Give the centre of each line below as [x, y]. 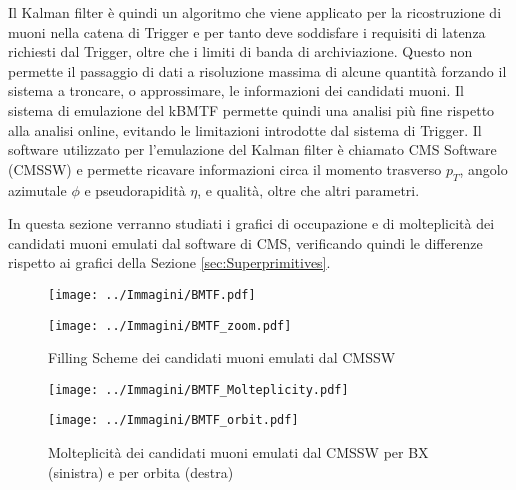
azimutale [37, 189]
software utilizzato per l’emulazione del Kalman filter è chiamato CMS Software [252, 149]
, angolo [483, 168]
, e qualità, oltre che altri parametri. [308, 189]
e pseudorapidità [135, 189]
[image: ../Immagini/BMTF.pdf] [152, 294]
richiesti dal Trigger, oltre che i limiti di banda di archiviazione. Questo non [240, 51]
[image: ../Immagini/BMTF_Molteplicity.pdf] [198, 389]
